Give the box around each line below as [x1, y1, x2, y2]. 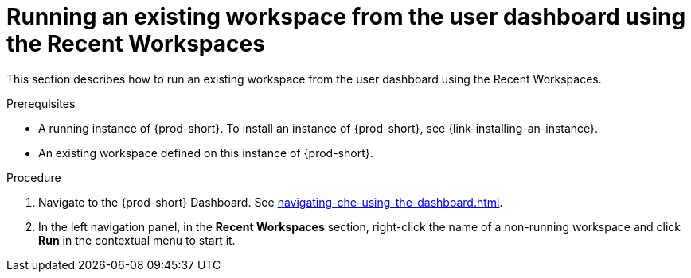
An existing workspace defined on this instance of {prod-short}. [38, 145, 373, 160]
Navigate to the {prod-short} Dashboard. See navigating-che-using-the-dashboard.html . [38, 195, 503, 209]
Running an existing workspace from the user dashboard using [6, 3, 686, 30]
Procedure [6, 170, 61, 184]
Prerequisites [6, 96, 76, 110]
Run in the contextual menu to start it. [38, 233, 236, 247]
